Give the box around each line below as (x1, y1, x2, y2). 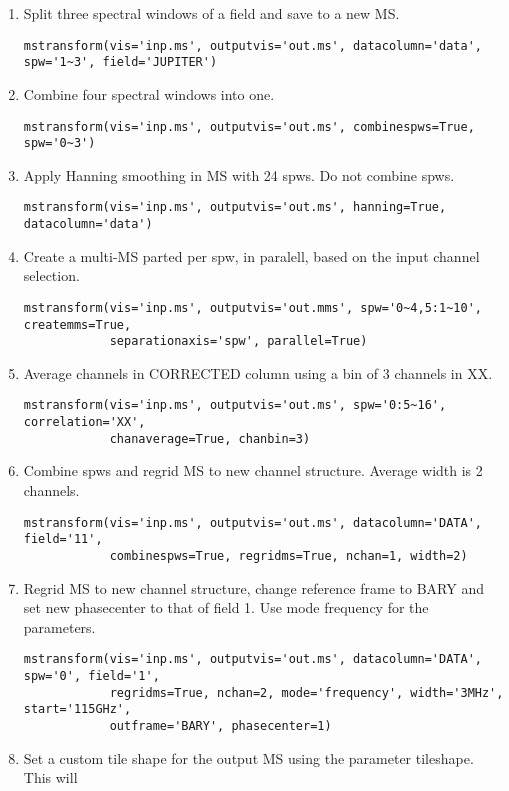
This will (23, 767, 78, 788)
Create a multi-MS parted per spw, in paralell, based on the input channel (23, 245, 480, 266)
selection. (23, 265, 80, 286)
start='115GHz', (23, 702, 132, 717)
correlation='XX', (23, 415, 146, 430)
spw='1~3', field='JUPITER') (23, 55, 218, 70)
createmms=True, (23, 317, 132, 332)
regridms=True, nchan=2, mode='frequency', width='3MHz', (109, 685, 504, 700)
